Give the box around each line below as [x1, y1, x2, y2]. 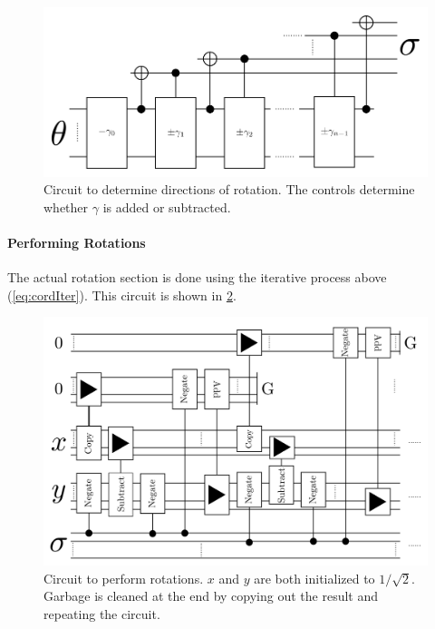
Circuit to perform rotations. [43, 568, 204, 587]
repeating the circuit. [43, 604, 160, 623]
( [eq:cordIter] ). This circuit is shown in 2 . [7, 285, 237, 304]
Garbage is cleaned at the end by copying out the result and [43, 586, 378, 605]
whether [43, 197, 89, 216]
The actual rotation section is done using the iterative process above [7, 268, 387, 287]
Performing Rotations [7, 232, 146, 251]
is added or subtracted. [102, 197, 231, 216]
